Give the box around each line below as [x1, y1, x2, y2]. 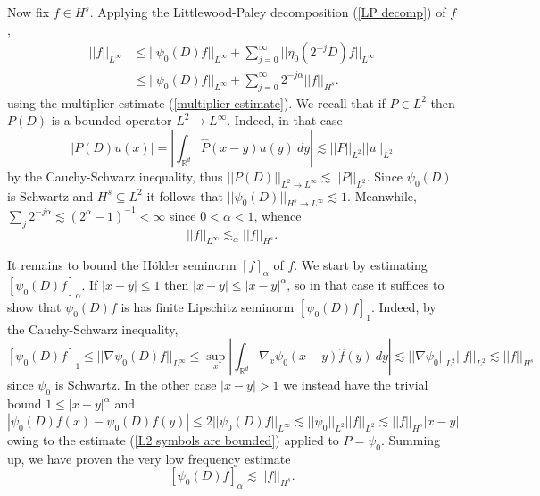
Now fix [7, 3, 50, 21]
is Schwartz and [7, 186, 94, 205]
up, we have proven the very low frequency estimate [7, 449, 291, 467]
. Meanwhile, [347, 186, 417, 205]
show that [7, 298, 62, 316]
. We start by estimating [294, 256, 428, 274]
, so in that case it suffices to [287, 275, 444, 294]
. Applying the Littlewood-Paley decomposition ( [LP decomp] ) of [89, 3, 446, 21]
